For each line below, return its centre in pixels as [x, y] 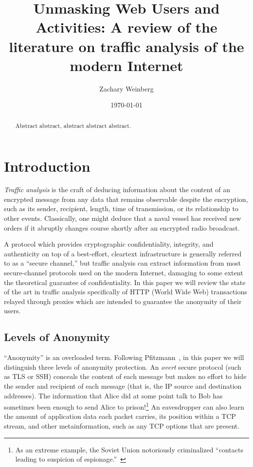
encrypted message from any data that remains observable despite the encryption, [126, 199]
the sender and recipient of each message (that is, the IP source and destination [123, 386]
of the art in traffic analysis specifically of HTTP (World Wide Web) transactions [126, 292]
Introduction [47, 166]
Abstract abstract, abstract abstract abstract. [73, 125]
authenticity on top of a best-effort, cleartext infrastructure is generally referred [123, 253]
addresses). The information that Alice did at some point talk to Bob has [113, 395]
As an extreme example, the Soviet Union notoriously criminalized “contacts [129, 449]
